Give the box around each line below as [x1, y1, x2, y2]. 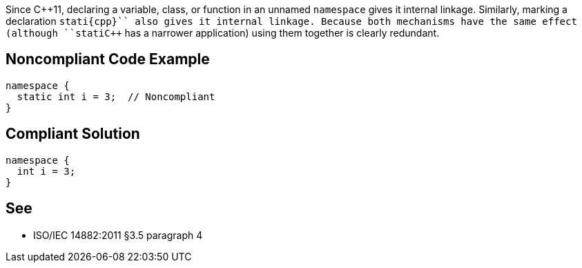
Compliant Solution [6, 125, 140, 143]
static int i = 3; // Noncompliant [17, 90, 215, 102]
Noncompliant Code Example [6, 50, 210, 68]
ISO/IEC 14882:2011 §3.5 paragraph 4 [33, 229, 203, 241]
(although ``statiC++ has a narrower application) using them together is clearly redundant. [6, 27, 440, 39]
